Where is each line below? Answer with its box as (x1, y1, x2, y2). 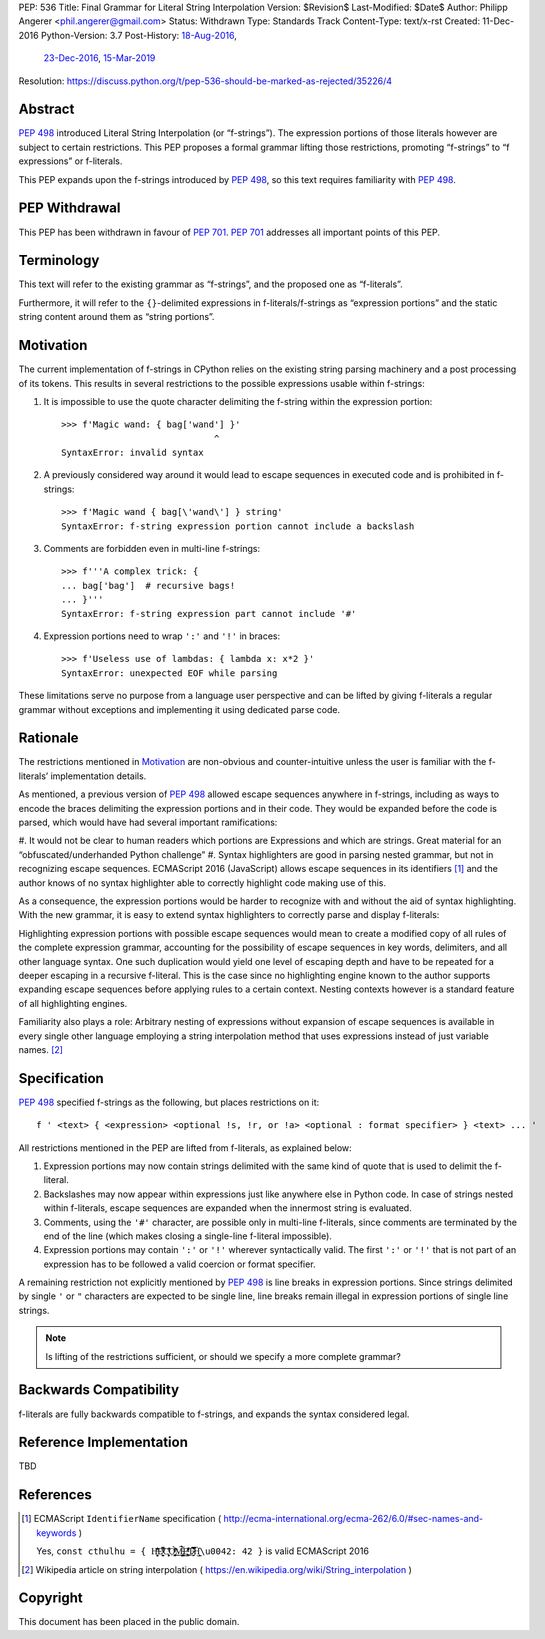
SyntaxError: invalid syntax (61, 447, 204, 459)
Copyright (18, 1590, 84, 1607)
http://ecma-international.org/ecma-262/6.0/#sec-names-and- (223, 1513, 484, 1525)
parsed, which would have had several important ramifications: (18, 816, 278, 829)
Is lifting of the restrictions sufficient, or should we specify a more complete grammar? (45, 1350, 402, 1362)
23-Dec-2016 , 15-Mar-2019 (43, 52, 156, 64)
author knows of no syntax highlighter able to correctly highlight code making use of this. (18, 876, 387, 889)
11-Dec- (481, 15, 515, 27)
